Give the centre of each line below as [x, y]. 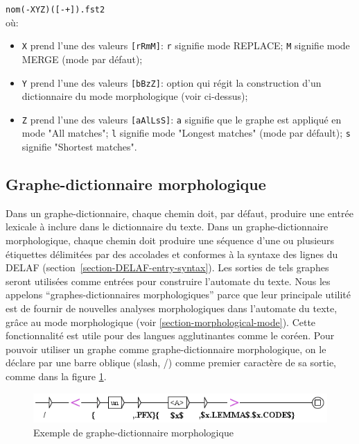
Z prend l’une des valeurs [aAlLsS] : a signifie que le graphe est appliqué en [182, 119]
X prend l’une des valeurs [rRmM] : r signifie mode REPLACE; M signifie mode [186, 45]
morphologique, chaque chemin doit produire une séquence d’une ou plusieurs [170, 240]
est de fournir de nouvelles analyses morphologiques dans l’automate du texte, [172, 308]
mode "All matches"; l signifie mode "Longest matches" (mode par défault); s [186, 133]
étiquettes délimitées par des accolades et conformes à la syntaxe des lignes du [172, 254]
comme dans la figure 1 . [56, 376]
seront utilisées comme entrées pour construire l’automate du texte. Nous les [168, 281]
